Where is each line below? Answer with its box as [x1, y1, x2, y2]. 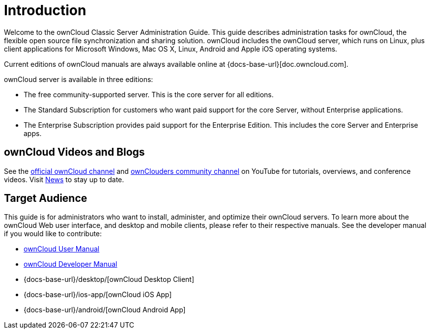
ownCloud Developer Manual [24, 260, 117, 269]
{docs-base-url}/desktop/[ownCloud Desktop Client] [24, 275, 195, 284]
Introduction [4, 2, 86, 19]
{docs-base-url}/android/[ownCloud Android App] [24, 305, 186, 314]
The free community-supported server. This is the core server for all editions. [24, 90, 274, 99]
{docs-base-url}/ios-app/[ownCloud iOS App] [24, 290, 172, 299]
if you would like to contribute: [4, 229, 102, 238]
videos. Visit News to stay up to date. [4, 175, 124, 184]
